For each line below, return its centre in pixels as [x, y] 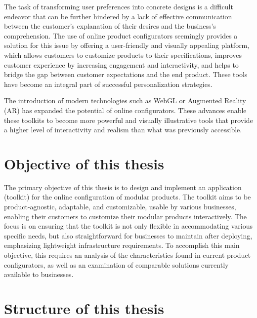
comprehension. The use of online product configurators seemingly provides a [121, 35]
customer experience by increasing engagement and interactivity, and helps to [121, 64]
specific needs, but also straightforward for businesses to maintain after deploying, [128, 235]
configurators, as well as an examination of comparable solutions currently [116, 264]
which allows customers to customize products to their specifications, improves [123, 55]
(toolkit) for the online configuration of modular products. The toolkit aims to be [128, 197]
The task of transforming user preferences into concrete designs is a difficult [119, 6]
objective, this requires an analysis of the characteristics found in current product [127, 255]
